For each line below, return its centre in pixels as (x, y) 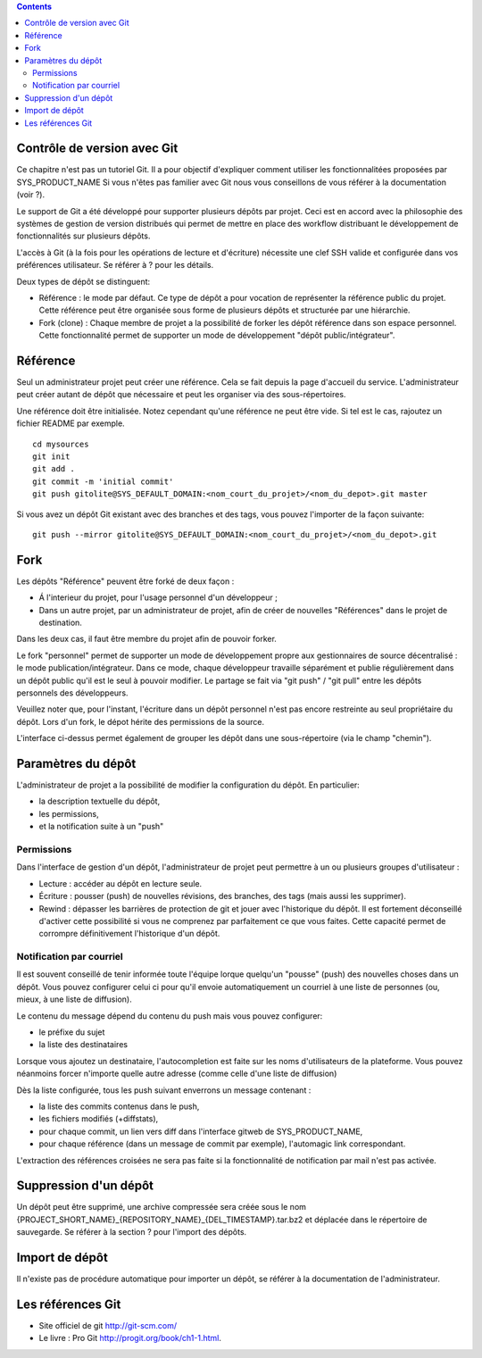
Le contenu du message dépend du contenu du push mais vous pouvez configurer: (170, 1016)
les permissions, (69, 813)
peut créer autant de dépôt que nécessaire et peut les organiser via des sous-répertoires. (181, 395)
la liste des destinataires (83, 1045)
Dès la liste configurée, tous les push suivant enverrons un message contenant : (164, 1090)
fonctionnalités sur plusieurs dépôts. (83, 236)
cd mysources (61, 444)
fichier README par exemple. (71, 423)
